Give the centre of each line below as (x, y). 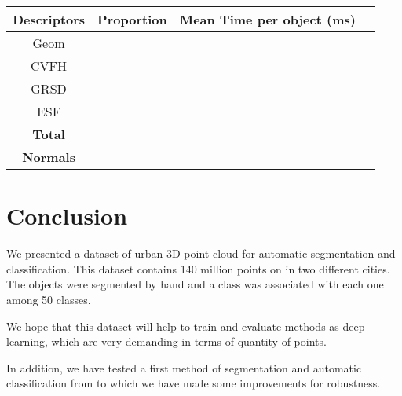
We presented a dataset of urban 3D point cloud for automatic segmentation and (201, 253)
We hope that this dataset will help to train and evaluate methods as (173, 326)
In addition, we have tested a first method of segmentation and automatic (184, 367)
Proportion (132, 19)
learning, (27, 341)
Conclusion (67, 216)
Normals (49, 157)
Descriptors (49, 19)
